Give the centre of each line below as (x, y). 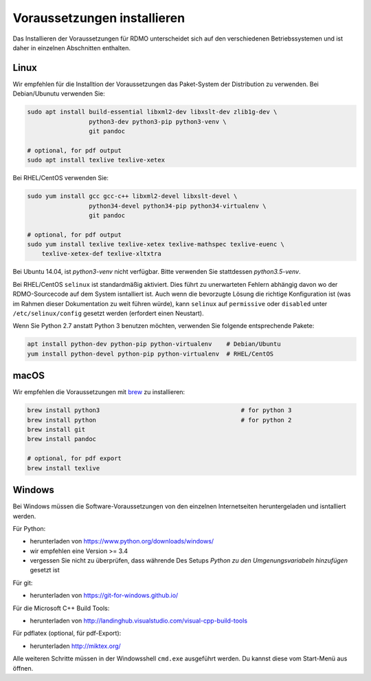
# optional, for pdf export (74, 458)
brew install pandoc (61, 439)
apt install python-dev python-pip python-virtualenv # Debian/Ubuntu (154, 344)
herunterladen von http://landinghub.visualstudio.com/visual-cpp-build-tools (138, 621)
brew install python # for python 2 (159, 420)
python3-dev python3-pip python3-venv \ (157, 121)
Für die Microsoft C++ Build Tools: (61, 608)
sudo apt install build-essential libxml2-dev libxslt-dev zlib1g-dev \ (152, 112)
